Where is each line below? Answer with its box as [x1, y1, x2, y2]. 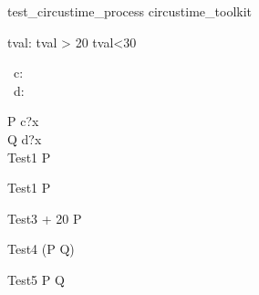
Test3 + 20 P [7, 208, 82, 227]
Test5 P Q [7, 269, 65, 289]
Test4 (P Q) [7, 239, 75, 258]
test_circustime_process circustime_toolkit [7, 2, 253, 20]
